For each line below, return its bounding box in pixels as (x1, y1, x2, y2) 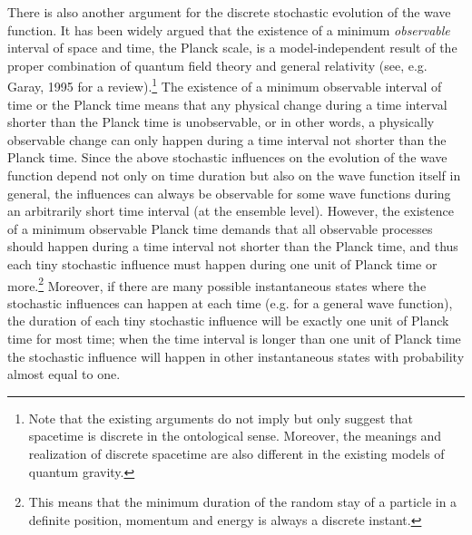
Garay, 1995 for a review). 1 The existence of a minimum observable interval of (7, 74, 442, 96)
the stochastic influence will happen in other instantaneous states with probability (7, 346, 465, 365)
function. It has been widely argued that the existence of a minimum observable (7, 20, 450, 39)
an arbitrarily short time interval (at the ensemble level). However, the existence (7, 201, 454, 220)
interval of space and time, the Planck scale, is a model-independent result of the (7, 38, 457, 57)
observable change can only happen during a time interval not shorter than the (7, 130, 447, 149)
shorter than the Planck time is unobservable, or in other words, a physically (7, 112, 435, 131)
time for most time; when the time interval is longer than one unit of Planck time (7, 329, 461, 347)
